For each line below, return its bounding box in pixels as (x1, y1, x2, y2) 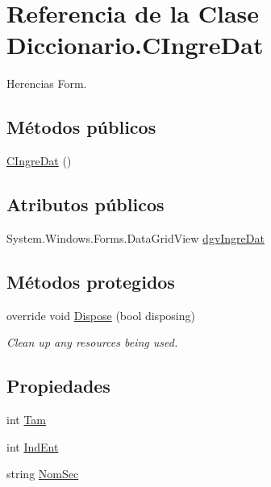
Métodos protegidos (6, 268, 175, 293)
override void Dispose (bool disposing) (6, 306, 195, 323)
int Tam (6, 411, 47, 428)
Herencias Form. (6, 75, 87, 92)
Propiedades (6, 373, 110, 398)
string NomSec (6, 465, 79, 482)
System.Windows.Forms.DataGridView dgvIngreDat (6, 229, 265, 246)
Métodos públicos (6, 114, 156, 139)
